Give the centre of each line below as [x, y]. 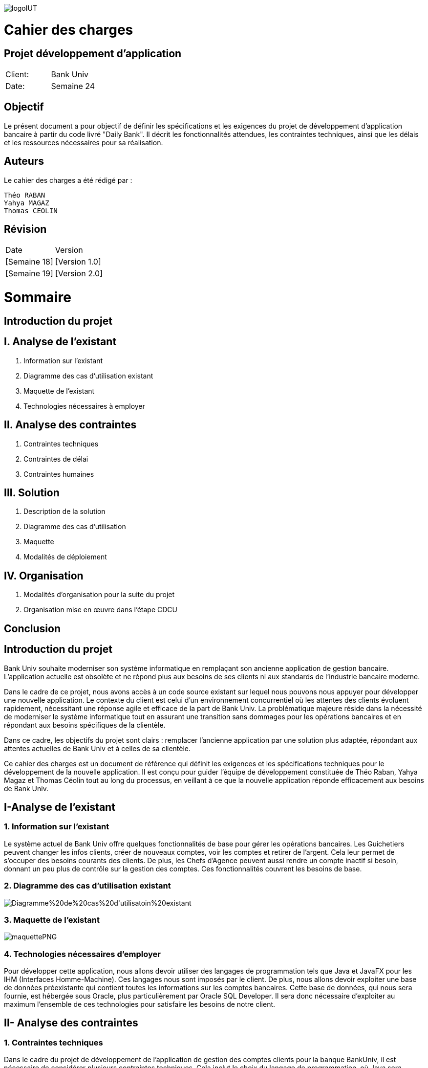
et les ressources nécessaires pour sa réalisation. [84, 142]
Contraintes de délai [56, 459]
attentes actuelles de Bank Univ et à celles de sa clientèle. [97, 748]
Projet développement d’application [93, 53]
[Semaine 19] [29, 274]
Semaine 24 [73, 86]
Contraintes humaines [59, 474]
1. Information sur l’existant [57, 827]
